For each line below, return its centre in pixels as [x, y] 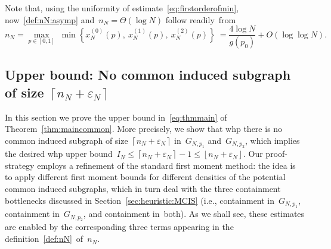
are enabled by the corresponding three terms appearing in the [119, 227]
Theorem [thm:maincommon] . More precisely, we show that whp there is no [144, 129]
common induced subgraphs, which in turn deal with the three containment [143, 189]
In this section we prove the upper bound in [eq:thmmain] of [116, 117]
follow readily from [201, 19]
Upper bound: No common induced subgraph [148, 75]
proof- [276, 154]
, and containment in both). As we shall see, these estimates [194, 214]
